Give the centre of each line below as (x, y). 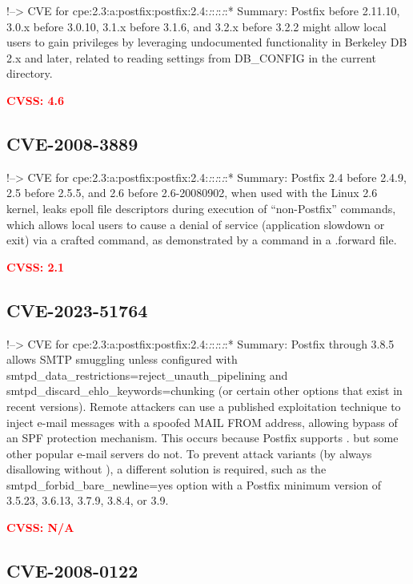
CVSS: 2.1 (36, 266)
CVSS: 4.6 (36, 100)
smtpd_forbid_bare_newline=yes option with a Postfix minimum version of (194, 484)
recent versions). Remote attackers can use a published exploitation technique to (204, 406)
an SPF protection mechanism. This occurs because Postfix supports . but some (202, 438)
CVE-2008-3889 (72, 143)
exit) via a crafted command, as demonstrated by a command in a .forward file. (202, 240)
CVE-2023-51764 (77, 310)
